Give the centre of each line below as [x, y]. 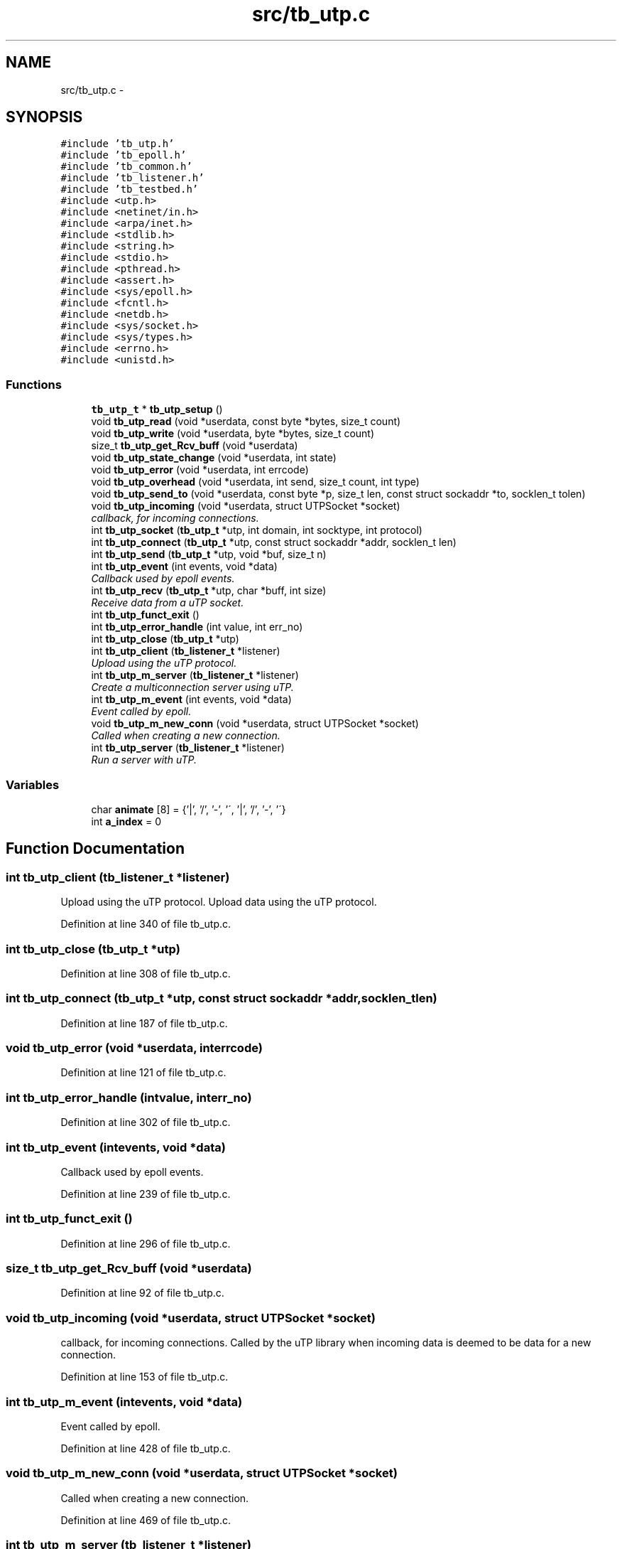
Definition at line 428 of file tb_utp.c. [146, 1448]
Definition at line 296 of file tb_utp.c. [146, 1243]
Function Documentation [95, 849]
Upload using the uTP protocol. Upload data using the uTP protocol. [219, 902]
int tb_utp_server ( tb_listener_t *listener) [188, 748]
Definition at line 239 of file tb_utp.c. [146, 1194]
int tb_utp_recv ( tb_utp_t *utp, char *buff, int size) [209, 591]
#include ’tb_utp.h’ [118, 144]
